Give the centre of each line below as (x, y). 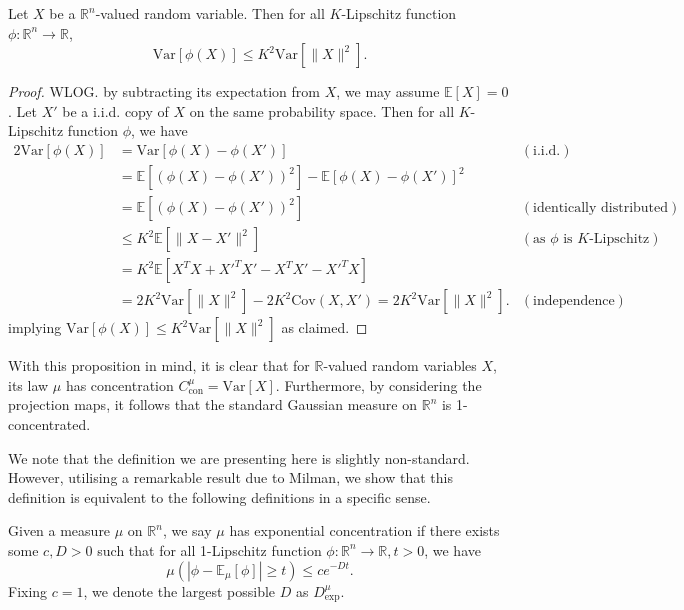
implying (35, 327)
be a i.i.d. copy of (115, 110)
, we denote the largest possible (179, 590)
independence (573, 301)
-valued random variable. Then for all (210, 13)
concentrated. (49, 423)
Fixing (28, 590)
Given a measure (59, 530)
